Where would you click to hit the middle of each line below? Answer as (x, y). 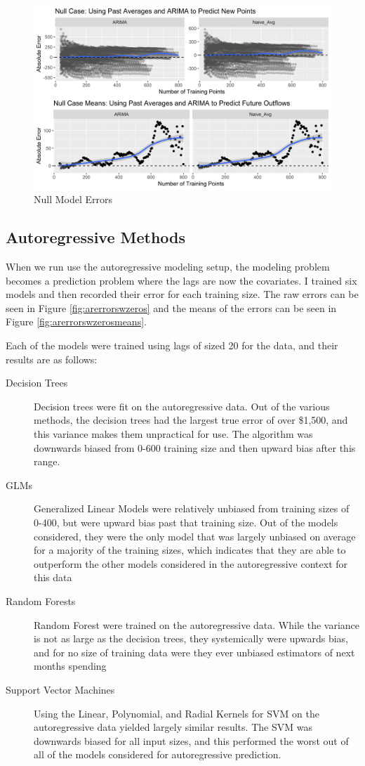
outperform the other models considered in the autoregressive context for (191, 563)
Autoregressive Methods (96, 237)
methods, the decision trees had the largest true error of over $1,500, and (191, 420)
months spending (70, 666)
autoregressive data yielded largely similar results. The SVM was (173, 727)
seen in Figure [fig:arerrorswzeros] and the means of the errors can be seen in (171, 307)
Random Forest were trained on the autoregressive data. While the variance (197, 624)
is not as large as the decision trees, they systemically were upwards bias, (191, 638)
